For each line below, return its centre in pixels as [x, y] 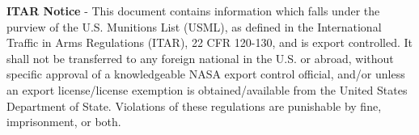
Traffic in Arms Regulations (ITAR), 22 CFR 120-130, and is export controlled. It [210, 42]
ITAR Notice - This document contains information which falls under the [193, 11]
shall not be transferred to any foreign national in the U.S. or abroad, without [200, 58]
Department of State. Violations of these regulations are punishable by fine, [194, 105]
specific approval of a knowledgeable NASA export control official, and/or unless [206, 74]
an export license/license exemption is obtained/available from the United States [207, 89]
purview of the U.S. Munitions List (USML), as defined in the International [194, 26]
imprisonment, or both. [64, 122]
